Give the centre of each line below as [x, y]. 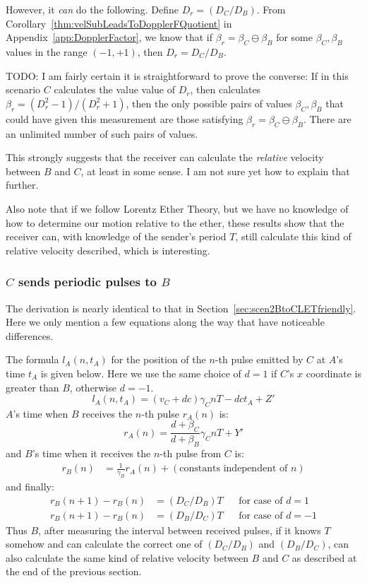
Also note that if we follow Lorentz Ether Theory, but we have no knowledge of [177, 208]
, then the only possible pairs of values [209, 103]
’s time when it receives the [91, 453]
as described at [324, 557]
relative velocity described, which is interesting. [108, 250]
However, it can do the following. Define [92, 9]
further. [22, 185]
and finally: [30, 487]
